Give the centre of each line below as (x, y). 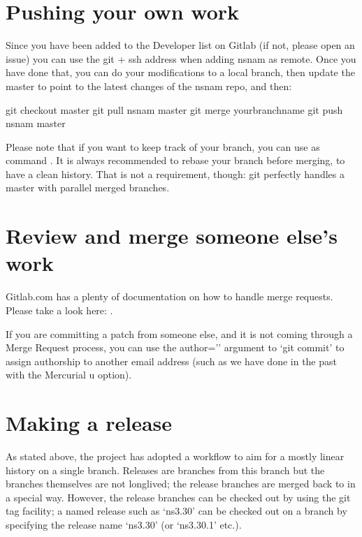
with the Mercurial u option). (69, 375)
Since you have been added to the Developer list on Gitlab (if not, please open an (180, 45)
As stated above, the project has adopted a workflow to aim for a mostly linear (175, 456)
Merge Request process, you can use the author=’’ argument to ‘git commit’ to (175, 347)
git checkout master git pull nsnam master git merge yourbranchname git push (174, 109)
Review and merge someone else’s (172, 236)
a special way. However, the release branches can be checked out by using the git (178, 497)
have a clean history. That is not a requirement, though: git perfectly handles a (175, 174)
